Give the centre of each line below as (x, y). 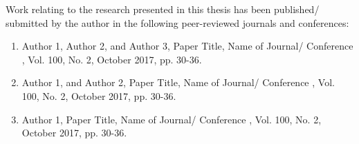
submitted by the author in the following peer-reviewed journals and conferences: (177, 22)
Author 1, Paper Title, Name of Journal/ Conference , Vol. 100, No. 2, (172, 119)
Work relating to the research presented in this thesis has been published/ (163, 9)
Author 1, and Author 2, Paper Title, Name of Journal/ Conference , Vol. (178, 82)
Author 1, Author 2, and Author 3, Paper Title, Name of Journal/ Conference (187, 46)
